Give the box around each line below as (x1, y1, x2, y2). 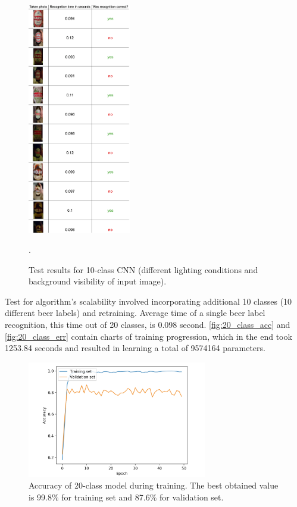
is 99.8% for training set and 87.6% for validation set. (29, 490, 224, 503)
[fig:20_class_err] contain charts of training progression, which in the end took (5, 330, 292, 342)
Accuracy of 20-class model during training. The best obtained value (29, 479, 279, 492)
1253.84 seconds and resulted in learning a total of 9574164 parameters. (5, 342, 265, 354)
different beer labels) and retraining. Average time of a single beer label (5, 306, 265, 319)
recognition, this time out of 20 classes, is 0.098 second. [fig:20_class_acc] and (5, 318, 290, 330)
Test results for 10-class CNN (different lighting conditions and (29, 263, 258, 276)
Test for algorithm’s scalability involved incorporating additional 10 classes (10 (5, 295, 292, 307)
